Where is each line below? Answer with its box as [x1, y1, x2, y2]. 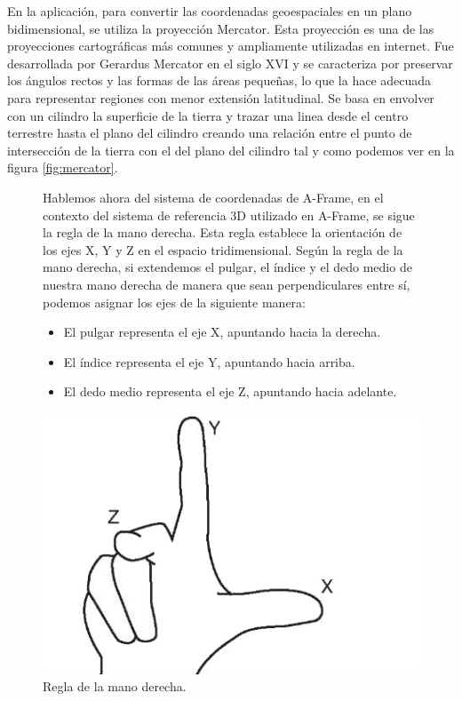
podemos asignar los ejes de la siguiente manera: [43, 292, 306, 311]
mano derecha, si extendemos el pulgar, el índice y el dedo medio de [43, 258, 412, 276]
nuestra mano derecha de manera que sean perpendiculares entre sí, [43, 275, 410, 293]
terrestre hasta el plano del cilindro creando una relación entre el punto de [7, 123, 412, 142]
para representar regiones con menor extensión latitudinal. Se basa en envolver [7, 88, 434, 107]
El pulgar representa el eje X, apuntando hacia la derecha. [63, 323, 381, 341]
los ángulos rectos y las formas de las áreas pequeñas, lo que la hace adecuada [7, 71, 432, 90]
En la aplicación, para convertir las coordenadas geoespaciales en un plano [7, 2, 412, 20]
